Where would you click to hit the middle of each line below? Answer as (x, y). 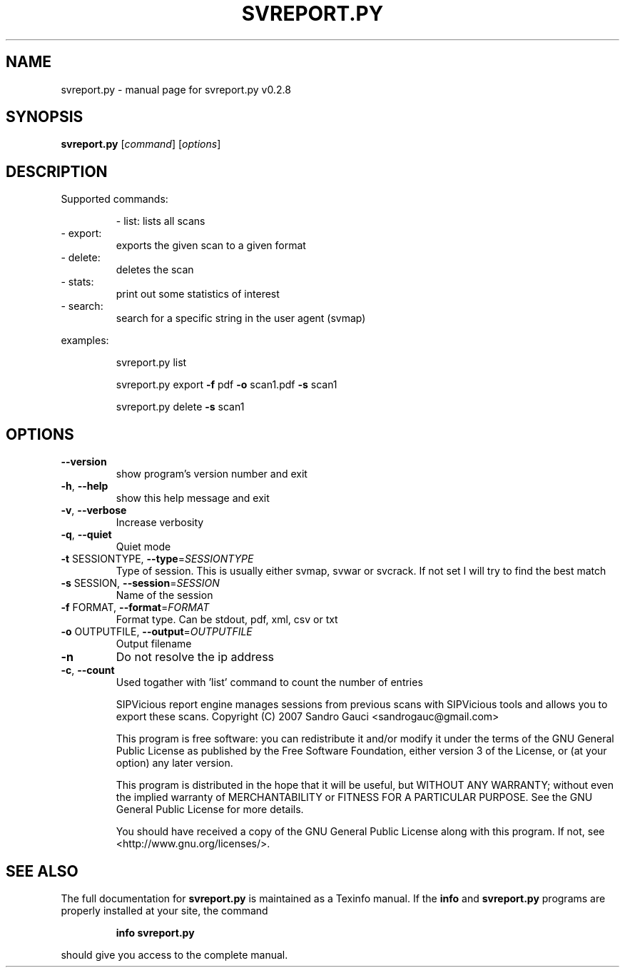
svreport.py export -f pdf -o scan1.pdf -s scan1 (227, 385)
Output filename (154, 644)
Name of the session (164, 595)
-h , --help (85, 486)
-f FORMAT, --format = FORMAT (135, 608)
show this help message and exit (193, 498)
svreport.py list (151, 363)
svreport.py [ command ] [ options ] (141, 144)
